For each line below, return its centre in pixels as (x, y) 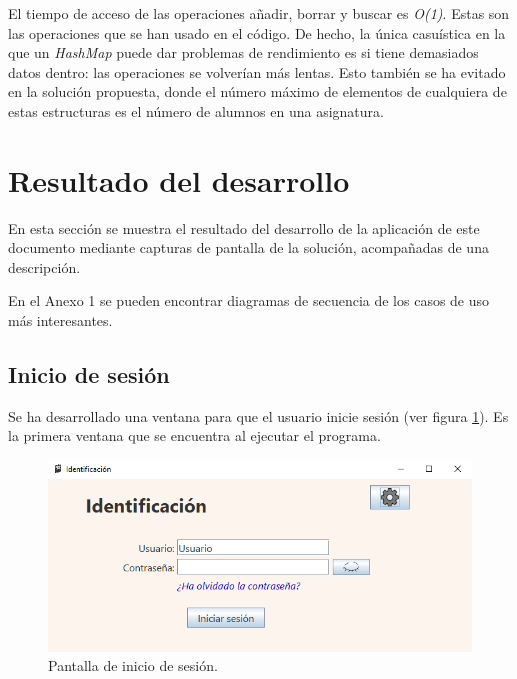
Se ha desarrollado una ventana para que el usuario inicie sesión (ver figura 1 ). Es (258, 415)
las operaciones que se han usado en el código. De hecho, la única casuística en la (257, 32)
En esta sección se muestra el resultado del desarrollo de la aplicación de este (244, 227)
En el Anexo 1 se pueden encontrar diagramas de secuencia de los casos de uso (249, 300)
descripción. (44, 266)
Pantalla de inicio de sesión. (133, 665)
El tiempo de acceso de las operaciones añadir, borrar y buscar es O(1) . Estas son (259, 13)
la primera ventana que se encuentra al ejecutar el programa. (194, 435)
